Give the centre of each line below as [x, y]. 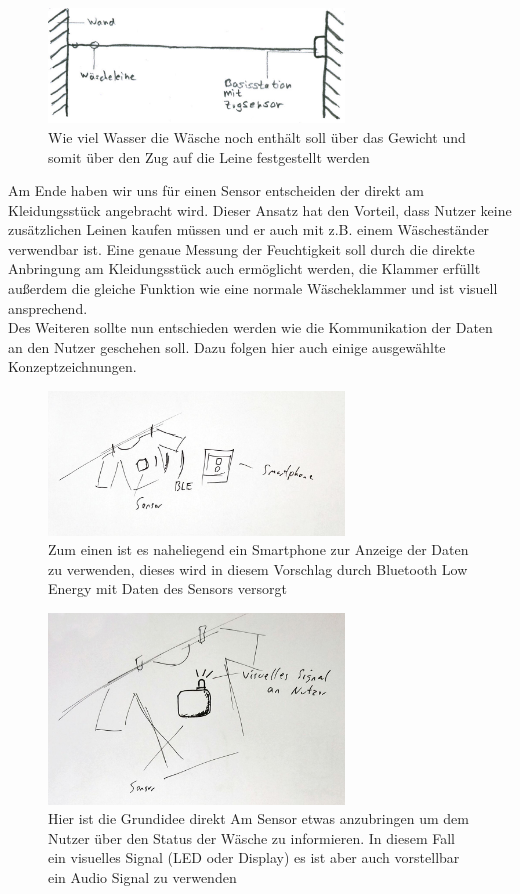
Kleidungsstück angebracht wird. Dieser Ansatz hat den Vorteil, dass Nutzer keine [260, 209]
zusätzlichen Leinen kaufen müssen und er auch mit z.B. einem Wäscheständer [249, 229]
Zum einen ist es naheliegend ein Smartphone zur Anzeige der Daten [258, 549]
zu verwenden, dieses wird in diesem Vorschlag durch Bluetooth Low [258, 568]
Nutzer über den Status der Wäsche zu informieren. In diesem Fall [252, 837]
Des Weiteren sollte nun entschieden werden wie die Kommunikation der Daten [250, 327]
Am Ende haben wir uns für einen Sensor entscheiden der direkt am [216, 190]
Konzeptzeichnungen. [72, 366]
